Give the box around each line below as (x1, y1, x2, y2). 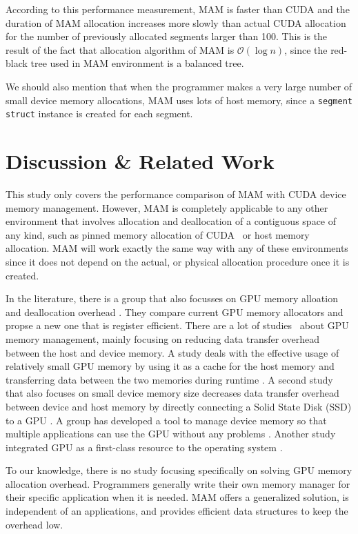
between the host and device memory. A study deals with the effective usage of (6, 345, 339, 359)
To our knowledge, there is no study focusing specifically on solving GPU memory (6, 463, 352, 477)
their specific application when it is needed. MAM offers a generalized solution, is (6, 490, 349, 504)
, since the (284, 42, 328, 57)
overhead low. (6, 517, 63, 531)
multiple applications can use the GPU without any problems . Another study (6, 426, 336, 441)
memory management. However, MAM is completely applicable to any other (6, 200, 328, 215)
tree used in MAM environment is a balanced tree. (30, 56, 244, 70)
